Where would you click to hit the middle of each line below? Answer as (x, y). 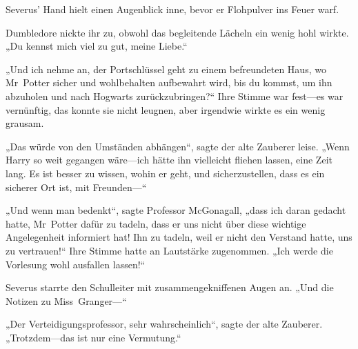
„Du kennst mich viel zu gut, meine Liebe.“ (97, 46)
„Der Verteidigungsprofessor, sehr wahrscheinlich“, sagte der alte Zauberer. (164, 324)
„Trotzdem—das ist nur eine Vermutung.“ (93, 337)
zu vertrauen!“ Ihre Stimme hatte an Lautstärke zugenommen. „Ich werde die (169, 250)
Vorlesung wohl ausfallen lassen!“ (76, 264)
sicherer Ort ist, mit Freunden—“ (76, 187)
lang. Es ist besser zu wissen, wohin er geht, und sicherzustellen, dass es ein (165, 173)
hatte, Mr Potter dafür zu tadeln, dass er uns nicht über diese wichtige (156, 223)
